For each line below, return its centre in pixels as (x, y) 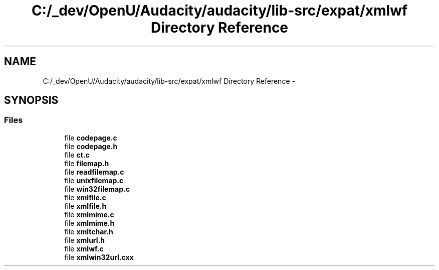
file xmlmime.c (89, 214)
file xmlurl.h (84, 240)
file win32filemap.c (97, 189)
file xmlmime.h (89, 223)
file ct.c (77, 155)
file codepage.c (91, 138)
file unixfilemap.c (94, 180)
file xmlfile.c (85, 197)
